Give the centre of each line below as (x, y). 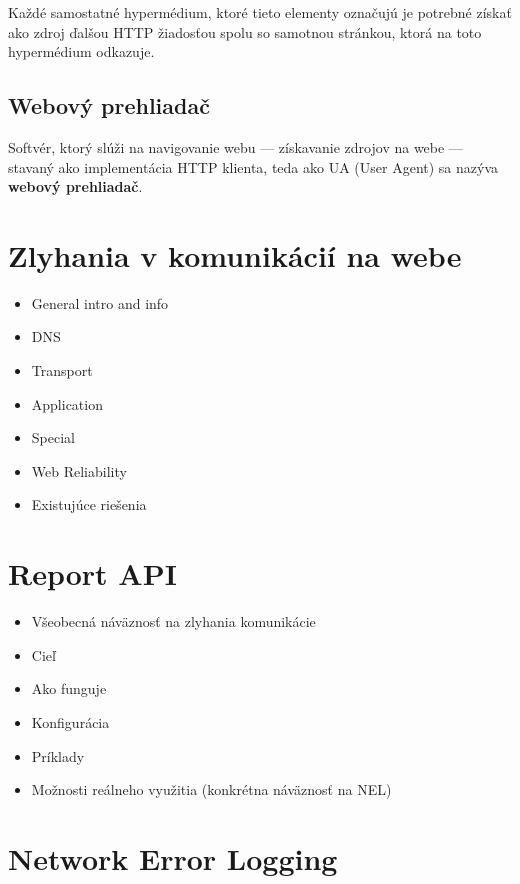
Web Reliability (79, 470)
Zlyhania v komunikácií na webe (235, 254)
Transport (62, 370)
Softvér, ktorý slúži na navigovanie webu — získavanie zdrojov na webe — (235, 146)
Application (67, 403)
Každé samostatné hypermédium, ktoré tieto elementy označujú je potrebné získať (260, 12)
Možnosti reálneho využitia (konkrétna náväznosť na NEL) (211, 789)
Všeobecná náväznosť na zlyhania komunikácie (173, 621)
